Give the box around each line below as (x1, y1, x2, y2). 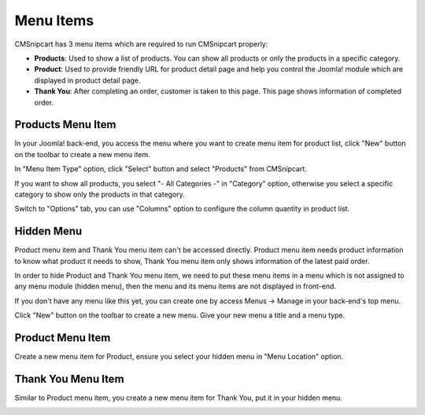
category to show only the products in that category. (14, 189, 185, 199)
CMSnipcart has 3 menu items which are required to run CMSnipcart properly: (14, 39, 268, 49)
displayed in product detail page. (34, 75, 141, 85)
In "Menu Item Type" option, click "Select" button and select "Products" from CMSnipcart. (14, 164, 307, 174)
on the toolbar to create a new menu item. (14, 149, 151, 159)
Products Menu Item (14, 118, 117, 131)
